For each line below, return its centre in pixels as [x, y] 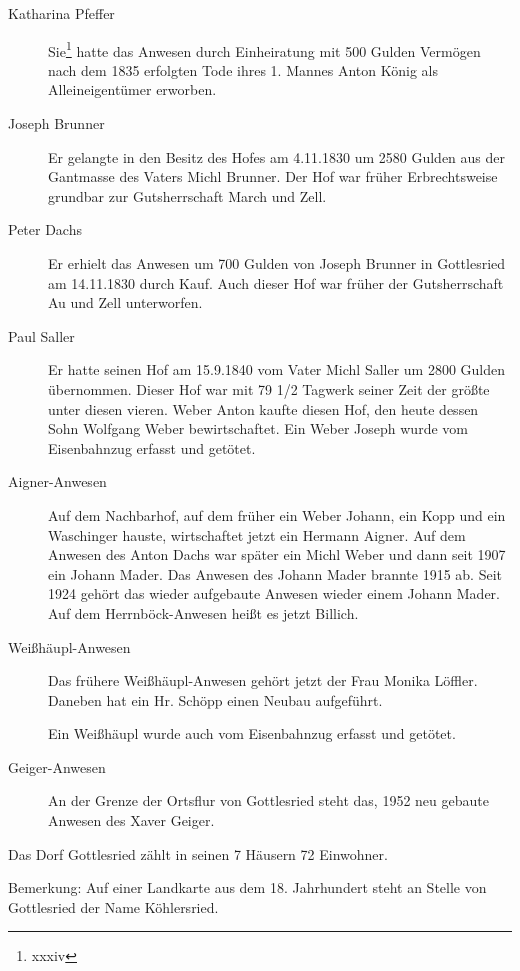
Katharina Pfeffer [61, 13]
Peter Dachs [45, 229]
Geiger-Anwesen [57, 766]
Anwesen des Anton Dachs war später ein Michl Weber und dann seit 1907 [277, 554]
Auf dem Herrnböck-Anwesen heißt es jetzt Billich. [203, 612]
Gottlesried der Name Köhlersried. [113, 906]
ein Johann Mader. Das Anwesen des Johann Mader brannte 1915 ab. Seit [275, 573]
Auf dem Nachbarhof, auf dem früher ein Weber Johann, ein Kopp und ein [277, 514]
